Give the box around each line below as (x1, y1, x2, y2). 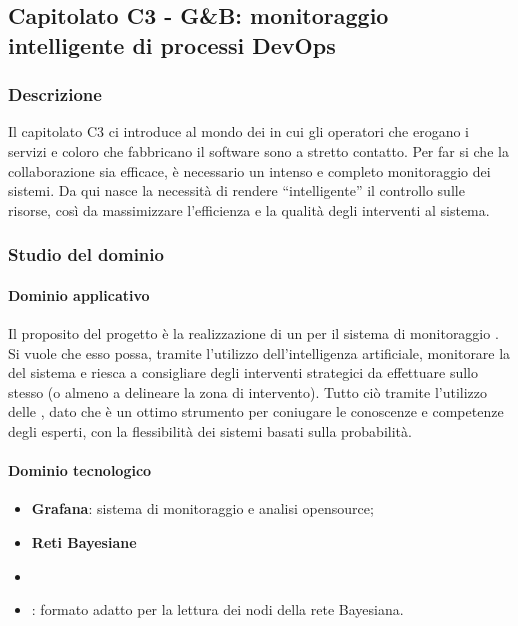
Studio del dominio (8, 242, 164, 267)
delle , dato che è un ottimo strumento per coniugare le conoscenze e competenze (8, 401, 504, 422)
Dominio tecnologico (8, 460, 152, 481)
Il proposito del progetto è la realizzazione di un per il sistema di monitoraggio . (8, 323, 499, 343)
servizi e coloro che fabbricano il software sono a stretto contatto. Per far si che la (8, 140, 509, 161)
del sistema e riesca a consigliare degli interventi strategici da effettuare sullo (8, 362, 478, 383)
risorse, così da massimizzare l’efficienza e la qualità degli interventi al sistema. (8, 199, 490, 220)
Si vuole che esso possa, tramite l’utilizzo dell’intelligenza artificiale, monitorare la (8, 342, 511, 363)
